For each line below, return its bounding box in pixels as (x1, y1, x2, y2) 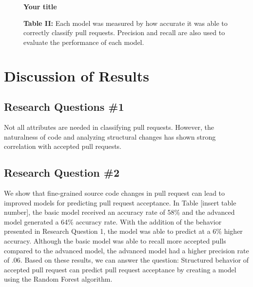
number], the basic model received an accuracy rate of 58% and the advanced (4, 207, 235, 217)
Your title (23, 1, 57, 11)
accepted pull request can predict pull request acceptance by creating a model (4, 264, 236, 274)
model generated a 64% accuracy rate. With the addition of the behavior (4, 216, 222, 226)
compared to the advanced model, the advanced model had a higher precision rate (4, 245, 249, 255)
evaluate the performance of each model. (23, 37, 144, 47)
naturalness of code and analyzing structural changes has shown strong (4, 131, 216, 142)
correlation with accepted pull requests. (4, 141, 121, 151)
